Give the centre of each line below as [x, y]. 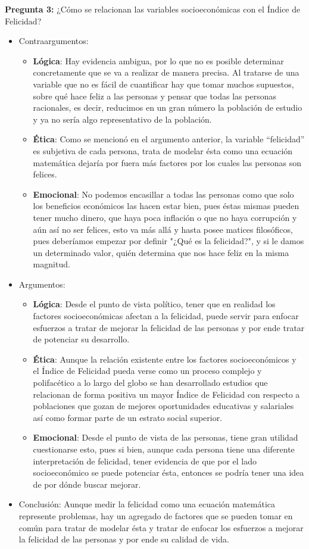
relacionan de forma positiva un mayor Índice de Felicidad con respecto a [166, 394]
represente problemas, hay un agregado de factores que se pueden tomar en [156, 515]
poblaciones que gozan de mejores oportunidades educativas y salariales [163, 406]
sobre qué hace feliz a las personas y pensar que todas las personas [154, 96]
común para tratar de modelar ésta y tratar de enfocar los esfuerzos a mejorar [161, 527]
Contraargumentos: [54, 41]
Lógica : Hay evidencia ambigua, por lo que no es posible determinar [158, 60]
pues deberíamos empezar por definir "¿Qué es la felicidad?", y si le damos [168, 241]
